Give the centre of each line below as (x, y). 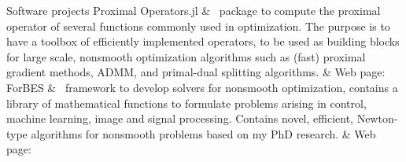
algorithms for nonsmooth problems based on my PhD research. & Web (203, 133)
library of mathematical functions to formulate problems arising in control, (186, 103)
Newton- (377, 118)
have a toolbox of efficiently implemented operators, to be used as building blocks (203, 41)
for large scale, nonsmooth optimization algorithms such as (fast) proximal (186, 56)
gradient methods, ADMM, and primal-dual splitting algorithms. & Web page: (196, 72)
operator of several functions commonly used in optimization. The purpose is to (198, 26)
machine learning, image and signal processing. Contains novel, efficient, (180, 118)
